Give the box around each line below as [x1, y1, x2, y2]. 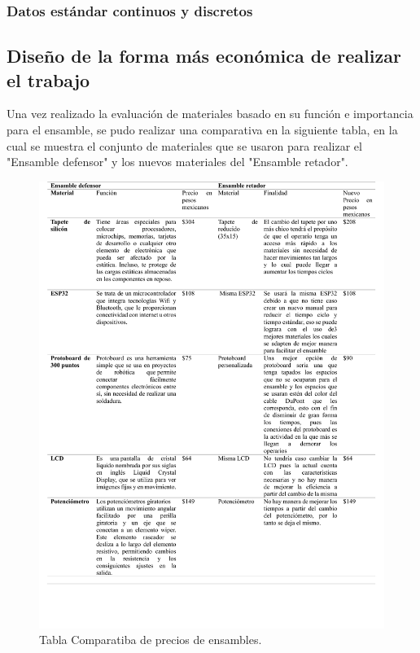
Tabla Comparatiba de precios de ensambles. [39, 631, 262, 648]
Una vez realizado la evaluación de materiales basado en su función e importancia [7, 105, 413, 122]
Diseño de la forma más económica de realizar [7, 43, 401, 68]
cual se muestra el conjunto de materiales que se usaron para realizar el [7, 137, 362, 154]
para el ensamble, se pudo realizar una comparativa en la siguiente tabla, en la [7, 121, 398, 138]
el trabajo [7, 67, 90, 92]
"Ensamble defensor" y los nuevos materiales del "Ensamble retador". [7, 153, 348, 170]
